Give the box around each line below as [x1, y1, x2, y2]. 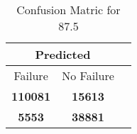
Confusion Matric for [16, 1, 121, 18]
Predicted [35, 46, 91, 62]
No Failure [62, 67, 114, 84]
